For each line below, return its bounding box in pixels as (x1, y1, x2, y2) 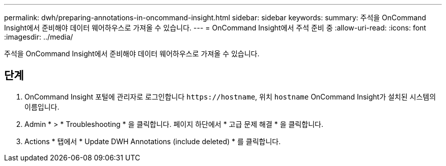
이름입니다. (24, 102, 60, 111)
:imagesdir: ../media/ (4, 32, 73, 41)
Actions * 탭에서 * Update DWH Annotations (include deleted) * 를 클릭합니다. (24, 137, 281, 146)
